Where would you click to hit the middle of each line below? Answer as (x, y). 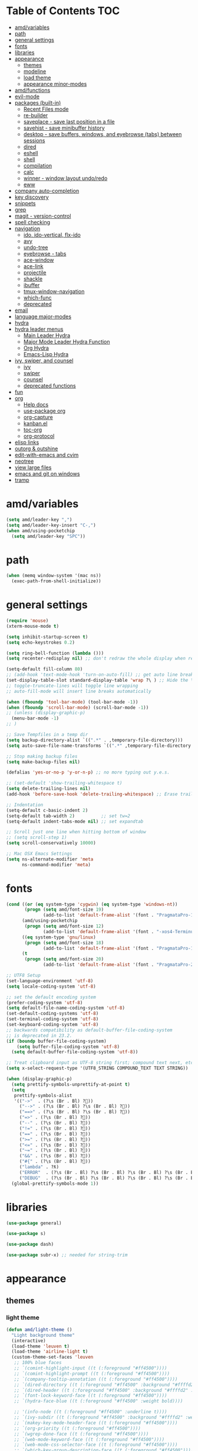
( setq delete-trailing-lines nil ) (49, 789)
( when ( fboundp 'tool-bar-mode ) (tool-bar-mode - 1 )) (72, 702)
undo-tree (36, 247)
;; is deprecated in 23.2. (39, 1036)
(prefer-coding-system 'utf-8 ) (44, 1002)
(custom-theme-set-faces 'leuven (52, 1357)
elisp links (27, 442)
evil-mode (27, 96)
